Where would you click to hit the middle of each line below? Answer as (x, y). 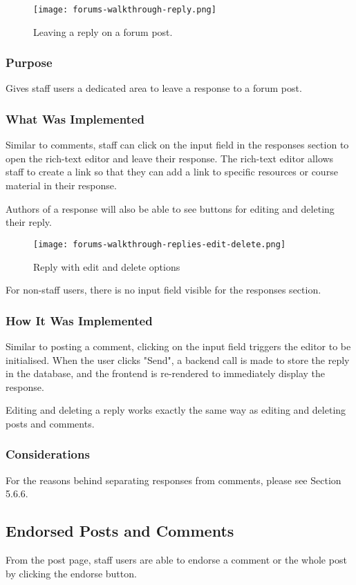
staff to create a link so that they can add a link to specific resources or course (172, 172)
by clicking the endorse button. (71, 573)
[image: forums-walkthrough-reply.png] (125, 10)
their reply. (29, 222)
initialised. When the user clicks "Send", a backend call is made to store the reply (178, 359)
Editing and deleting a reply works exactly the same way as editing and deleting (176, 410)
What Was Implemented (75, 118)
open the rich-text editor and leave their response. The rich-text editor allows (170, 158)
